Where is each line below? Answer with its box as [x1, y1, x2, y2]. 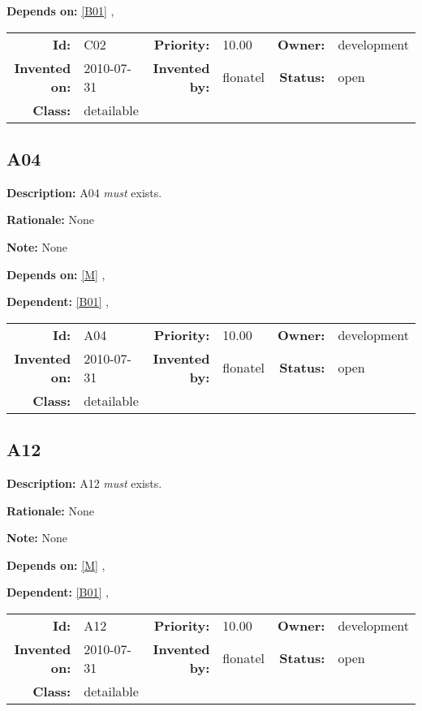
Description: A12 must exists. [6, 474, 162, 491]
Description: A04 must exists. [6, 183, 162, 200]
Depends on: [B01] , [6, 2, 114, 19]
